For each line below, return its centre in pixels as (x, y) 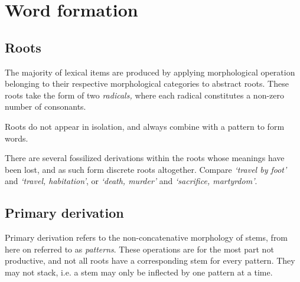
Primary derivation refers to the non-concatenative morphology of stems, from (146, 237)
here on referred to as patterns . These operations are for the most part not (139, 249)
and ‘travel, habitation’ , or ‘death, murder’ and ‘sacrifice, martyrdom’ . (131, 181)
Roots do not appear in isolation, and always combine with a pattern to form (145, 126)
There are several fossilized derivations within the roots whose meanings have (145, 158)
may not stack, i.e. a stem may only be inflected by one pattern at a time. (139, 272)
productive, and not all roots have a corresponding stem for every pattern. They (150, 260)
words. (17, 138)
